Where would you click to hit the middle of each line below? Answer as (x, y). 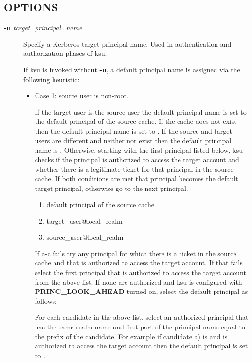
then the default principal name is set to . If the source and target (133, 130)
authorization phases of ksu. (65, 53)
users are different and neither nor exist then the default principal (133, 140)
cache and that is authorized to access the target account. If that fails (139, 263)
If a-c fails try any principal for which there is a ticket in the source (135, 253)
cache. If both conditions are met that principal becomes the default (136, 178)
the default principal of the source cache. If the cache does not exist (136, 121)
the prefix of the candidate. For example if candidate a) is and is (131, 336)
